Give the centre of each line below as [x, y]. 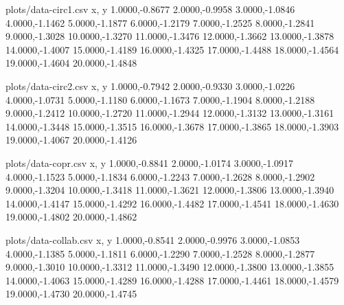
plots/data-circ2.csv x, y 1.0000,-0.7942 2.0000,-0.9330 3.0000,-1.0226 [150, 86]
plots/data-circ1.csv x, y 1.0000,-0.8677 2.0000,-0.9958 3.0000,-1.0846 [150, 9]
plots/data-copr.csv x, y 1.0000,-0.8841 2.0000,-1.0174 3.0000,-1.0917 [150, 162]
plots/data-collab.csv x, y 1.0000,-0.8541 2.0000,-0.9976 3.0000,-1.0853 [153, 239]
